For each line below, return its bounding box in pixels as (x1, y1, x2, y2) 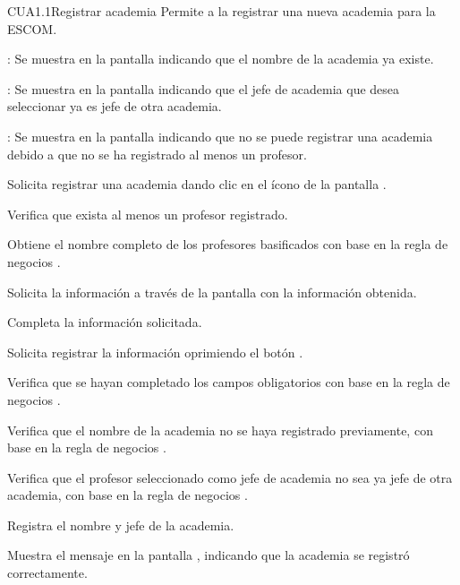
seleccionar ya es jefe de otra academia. (7, 97, 222, 116)
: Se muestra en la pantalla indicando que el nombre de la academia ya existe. (7, 49, 434, 68)
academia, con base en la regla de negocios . (7, 486, 248, 504)
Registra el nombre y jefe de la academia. (7, 515, 234, 534)
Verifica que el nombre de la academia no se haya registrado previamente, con (7, 420, 433, 439)
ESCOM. (7, 19, 57, 38)
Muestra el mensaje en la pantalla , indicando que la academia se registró (7, 546, 410, 564)
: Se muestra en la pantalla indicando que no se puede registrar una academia (7, 126, 433, 145)
